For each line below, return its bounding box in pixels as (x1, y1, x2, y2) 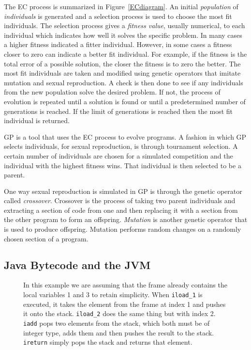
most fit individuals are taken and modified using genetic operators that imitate (4, 68, 241, 78)
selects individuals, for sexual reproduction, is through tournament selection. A (4, 141, 238, 151)
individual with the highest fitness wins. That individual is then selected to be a (4, 160, 241, 170)
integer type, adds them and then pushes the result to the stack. (23, 327, 214, 337)
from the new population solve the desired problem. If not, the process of (4, 87, 221, 97)
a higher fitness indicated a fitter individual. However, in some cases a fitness (4, 39, 232, 49)
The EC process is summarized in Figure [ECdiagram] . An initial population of (4, 1, 238, 11)
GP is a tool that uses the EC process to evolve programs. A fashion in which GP (4, 131, 247, 142)
